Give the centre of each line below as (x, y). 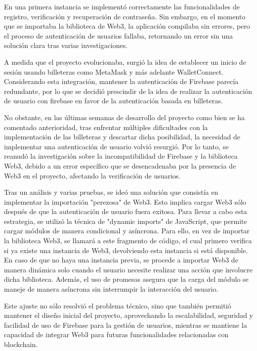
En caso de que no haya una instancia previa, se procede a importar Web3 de (121, 260)
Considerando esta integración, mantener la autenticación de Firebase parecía (121, 81)
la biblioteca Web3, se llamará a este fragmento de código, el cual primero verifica (128, 241)
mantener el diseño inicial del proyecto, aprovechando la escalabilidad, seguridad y (129, 315)
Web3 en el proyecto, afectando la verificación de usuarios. (92, 175)
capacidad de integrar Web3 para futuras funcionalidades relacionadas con (116, 334)
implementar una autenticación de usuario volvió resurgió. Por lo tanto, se (116, 146)
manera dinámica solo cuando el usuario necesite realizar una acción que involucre (128, 269)
